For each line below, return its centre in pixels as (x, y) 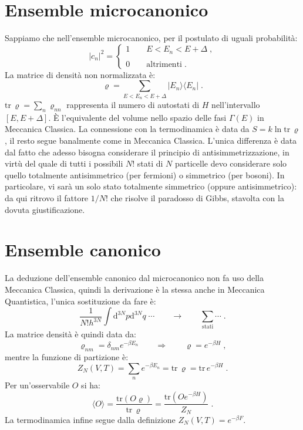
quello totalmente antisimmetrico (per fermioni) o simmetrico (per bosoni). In (145, 175)
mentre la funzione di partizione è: (67, 356)
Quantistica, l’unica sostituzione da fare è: (80, 301)
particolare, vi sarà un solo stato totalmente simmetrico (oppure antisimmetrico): (151, 186)
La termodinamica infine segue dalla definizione (90, 420)
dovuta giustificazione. (45, 209)
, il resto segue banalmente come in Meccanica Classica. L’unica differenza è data (151, 140)
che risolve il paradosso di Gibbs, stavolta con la (197, 198)
